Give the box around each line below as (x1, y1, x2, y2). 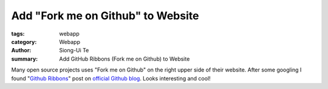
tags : (11, 30, 25, 37)
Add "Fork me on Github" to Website (11, 9, 199, 22)
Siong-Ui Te (59, 47, 89, 54)
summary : (11, 55, 38, 63)
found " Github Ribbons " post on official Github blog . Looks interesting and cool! (11, 75, 211, 82)
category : (11, 38, 37, 45)
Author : (11, 47, 32, 54)
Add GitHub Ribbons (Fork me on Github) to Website (59, 55, 190, 63)
